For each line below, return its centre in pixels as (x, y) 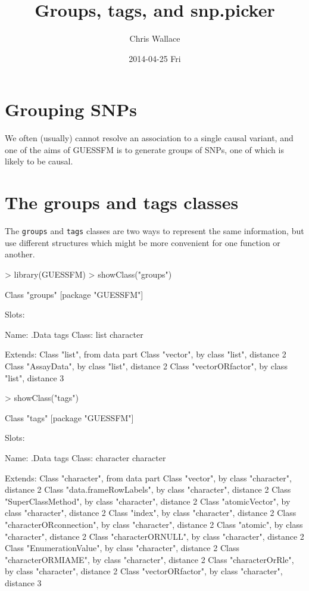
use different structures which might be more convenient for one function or (143, 242)
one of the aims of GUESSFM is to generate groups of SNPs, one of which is (144, 149)
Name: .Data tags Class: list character (74, 334)
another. (20, 254)
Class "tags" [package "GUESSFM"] (69, 417)
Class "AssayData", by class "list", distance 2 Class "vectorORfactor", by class (146, 366)
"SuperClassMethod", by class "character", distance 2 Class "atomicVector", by (148, 501)
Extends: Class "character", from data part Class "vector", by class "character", (148, 478)
